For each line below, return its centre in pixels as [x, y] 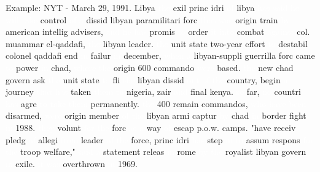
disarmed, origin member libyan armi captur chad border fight [156, 115]
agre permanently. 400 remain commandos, [134, 103]
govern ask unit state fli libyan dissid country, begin [143, 79]
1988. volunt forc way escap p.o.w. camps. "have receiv [156, 127]
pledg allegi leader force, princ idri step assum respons [153, 139]
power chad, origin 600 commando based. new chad [155, 67]
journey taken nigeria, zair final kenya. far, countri [153, 92]
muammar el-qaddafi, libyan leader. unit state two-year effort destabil [157, 43]
